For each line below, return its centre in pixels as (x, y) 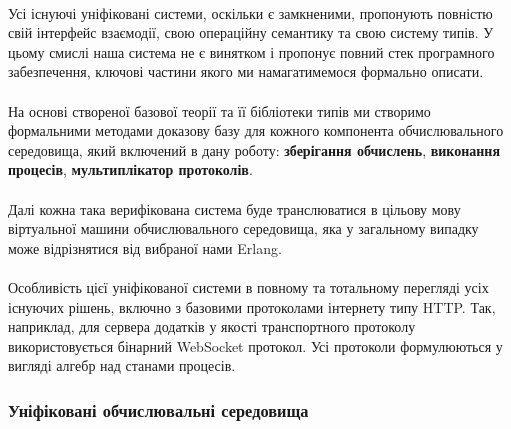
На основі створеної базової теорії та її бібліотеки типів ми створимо (219, 110)
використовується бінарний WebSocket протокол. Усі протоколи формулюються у (255, 345)
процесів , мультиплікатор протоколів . (130, 169)
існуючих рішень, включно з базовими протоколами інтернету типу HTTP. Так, (252, 306)
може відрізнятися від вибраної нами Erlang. (145, 247)
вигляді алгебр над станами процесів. (122, 365)
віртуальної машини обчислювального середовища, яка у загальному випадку (243, 228)
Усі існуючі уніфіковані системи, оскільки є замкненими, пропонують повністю (250, 12)
